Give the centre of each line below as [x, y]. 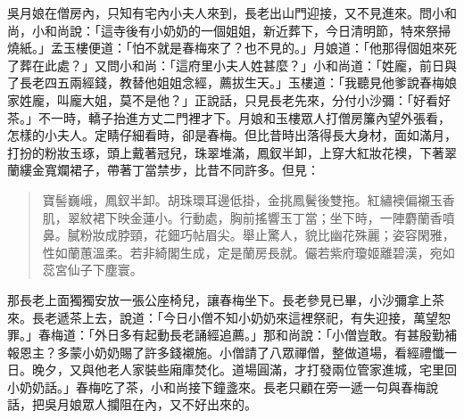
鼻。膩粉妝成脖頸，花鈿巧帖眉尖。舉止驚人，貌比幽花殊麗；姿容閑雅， [249, 235]
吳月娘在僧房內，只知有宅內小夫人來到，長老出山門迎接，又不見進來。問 [220, 12]
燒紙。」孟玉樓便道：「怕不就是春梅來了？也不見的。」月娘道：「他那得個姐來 [226, 48]
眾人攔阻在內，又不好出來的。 [169, 404]
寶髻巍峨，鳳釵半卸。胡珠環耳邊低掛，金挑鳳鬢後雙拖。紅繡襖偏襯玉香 [249, 199]
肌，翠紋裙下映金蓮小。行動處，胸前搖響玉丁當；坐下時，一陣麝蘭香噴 [249, 217]
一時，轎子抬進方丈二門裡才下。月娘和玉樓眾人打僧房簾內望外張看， [250, 117]
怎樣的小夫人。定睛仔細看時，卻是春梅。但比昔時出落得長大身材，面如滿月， [232, 135]
